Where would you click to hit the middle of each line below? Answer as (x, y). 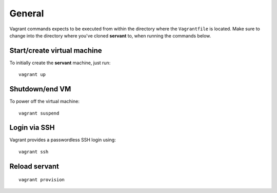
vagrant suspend (39, 113)
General (27, 13)
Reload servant (34, 166)
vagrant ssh (34, 152)
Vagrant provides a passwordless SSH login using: (63, 140)
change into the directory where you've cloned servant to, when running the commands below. (110, 35)
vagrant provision (42, 180)
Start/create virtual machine (56, 51)
